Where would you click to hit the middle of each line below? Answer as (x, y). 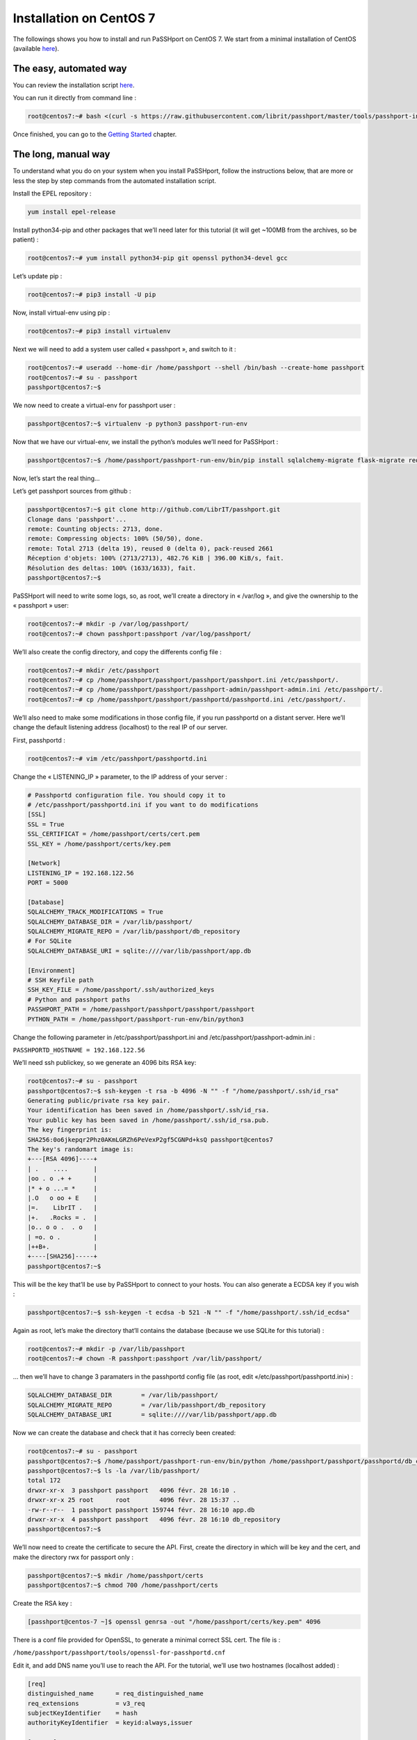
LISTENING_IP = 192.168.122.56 (81, 873)
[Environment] (51, 970)
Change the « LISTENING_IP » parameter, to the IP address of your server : (120, 777)
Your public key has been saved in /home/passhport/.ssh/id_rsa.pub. (148, 1120)
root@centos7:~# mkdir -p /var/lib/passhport (106, 1349)
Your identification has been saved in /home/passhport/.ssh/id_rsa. (148, 1110)
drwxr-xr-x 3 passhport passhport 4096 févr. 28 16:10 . (132, 1490)
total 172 (44, 1480)
